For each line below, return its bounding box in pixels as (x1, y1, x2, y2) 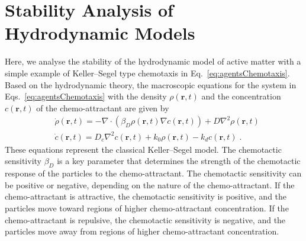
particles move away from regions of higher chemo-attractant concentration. (5, 225, 279, 237)
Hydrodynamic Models (5, 21, 195, 45)
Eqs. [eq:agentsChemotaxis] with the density (5, 90, 167, 102)
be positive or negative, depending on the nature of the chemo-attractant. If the (5, 178, 295, 191)
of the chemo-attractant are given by (36, 101, 169, 114)
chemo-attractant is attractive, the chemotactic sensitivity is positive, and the (5, 190, 287, 203)
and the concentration (201, 90, 281, 102)
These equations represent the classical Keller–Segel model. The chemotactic (5, 143, 282, 155)
